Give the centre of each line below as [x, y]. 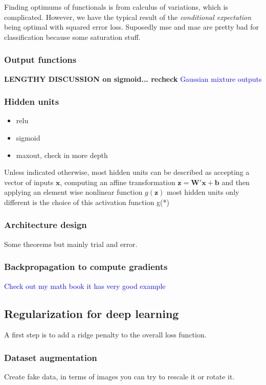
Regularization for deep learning [92, 313]
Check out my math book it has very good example [85, 286]
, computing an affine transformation [118, 182]
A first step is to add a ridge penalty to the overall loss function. [105, 335]
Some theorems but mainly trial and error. [71, 244]
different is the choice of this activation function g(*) [87, 202]
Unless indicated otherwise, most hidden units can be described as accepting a [127, 172]
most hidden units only [203, 192]
